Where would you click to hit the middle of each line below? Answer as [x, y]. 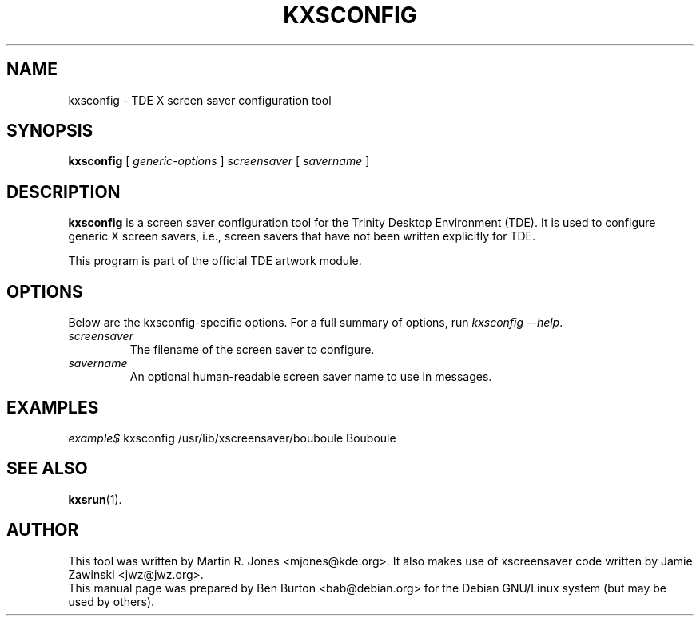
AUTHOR [43, 530]
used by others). [111, 601]
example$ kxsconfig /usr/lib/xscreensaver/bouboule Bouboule [232, 438]
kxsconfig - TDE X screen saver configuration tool [200, 100]
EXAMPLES [53, 407]
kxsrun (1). [95, 499]
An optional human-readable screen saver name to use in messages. [311, 377]
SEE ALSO [47, 469]
